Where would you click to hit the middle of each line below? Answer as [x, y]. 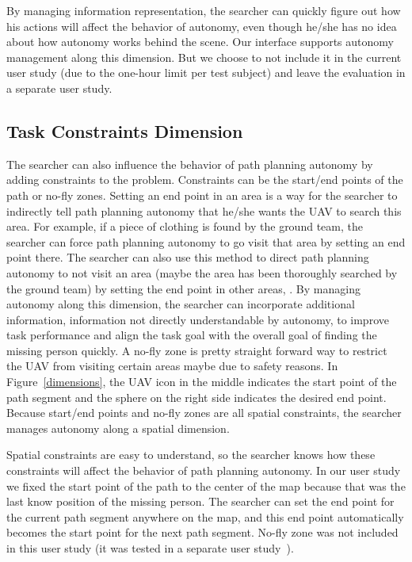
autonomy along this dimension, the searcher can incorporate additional [181, 304]
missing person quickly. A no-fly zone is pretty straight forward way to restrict [197, 350]
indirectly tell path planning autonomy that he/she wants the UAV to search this [204, 210]
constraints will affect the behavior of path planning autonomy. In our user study [204, 470]
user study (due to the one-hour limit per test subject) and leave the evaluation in [206, 73]
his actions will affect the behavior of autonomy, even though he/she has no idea [202, 26]
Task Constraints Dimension [125, 130]
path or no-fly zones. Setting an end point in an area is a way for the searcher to [202, 195]
